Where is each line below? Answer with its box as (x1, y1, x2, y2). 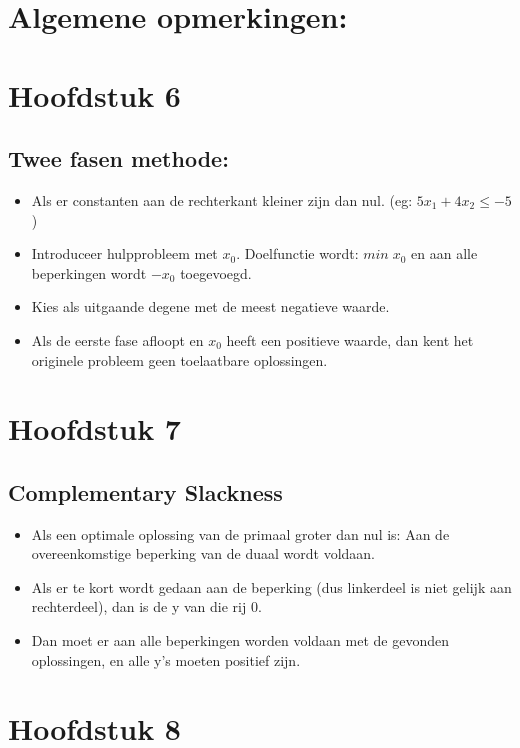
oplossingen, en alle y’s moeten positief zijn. (31, 649, 301, 670)
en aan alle (411, 243, 478, 264)
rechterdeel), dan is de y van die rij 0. (31, 596, 262, 617)
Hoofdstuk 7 (8, 408, 181, 449)
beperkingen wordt (31, 262, 147, 283)
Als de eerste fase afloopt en (31, 329, 204, 350)
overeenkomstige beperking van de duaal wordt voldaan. (31, 543, 376, 564)
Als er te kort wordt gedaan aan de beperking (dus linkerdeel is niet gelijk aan (31, 576, 512, 597)
